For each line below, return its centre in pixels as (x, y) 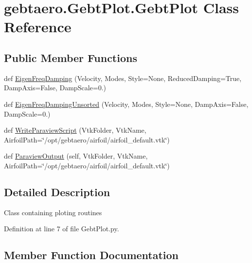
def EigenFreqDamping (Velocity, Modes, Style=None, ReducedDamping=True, (123, 78)
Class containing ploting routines (53, 212)
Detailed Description (57, 192)
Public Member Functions (71, 57)
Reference (38, 27)
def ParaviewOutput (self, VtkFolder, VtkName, (76, 156)
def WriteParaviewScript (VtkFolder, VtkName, (75, 130)
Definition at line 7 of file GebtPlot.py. (62, 229)
